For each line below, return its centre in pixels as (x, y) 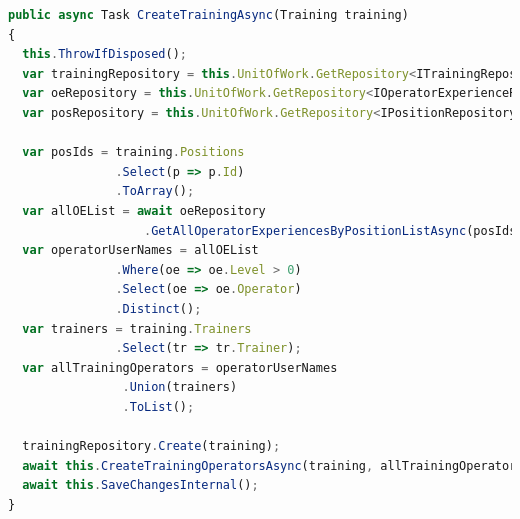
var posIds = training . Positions (133, 152)
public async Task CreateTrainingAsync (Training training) (208, 15)
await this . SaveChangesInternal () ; (140, 485)
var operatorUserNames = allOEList (140, 250)
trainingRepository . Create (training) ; (151, 446)
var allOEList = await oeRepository (144, 210)
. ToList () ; (158, 406)
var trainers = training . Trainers (137, 328)
